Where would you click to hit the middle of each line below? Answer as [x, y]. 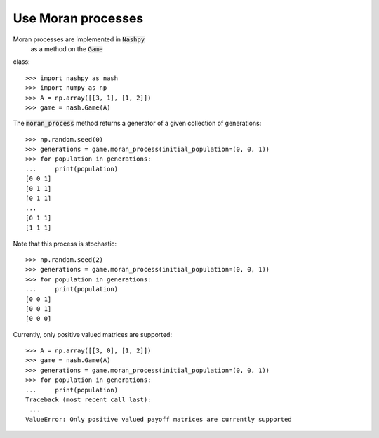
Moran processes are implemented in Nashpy [79, 39]
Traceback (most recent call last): [88, 400]
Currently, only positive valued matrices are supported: [92, 334]
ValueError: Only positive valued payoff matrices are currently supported [159, 419]
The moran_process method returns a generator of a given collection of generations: [137, 124]
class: [22, 62]
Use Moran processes [78, 18]
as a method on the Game [67, 48]
